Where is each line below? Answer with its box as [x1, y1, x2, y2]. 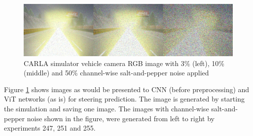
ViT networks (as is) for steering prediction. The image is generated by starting [4, 94, 245, 104]
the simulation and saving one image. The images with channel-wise [4, 103, 209, 113]
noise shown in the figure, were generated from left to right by [27, 113, 215, 123]
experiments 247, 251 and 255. [4, 123, 96, 133]
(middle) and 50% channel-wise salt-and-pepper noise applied [24, 68, 209, 78]
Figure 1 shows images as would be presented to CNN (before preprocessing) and [4, 84, 250, 94]
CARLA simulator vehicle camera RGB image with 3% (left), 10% [24, 58, 224, 68]
